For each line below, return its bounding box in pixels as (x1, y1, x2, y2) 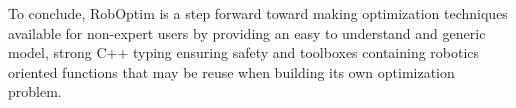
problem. (8, 81, 62, 102)
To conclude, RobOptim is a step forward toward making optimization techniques (8, 3, 508, 23)
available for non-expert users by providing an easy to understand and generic (8, 22, 486, 43)
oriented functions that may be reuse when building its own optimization (8, 61, 455, 82)
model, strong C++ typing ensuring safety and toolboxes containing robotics (8, 42, 480, 63)
